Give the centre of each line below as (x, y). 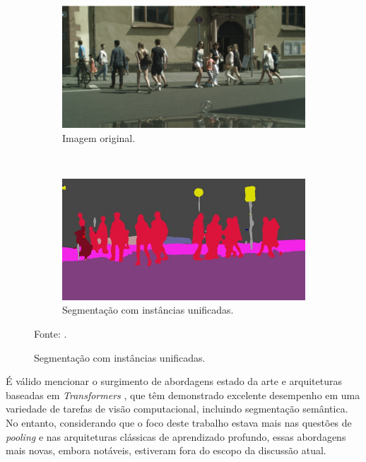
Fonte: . (51, 334)
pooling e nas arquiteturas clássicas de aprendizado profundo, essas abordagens (176, 436)
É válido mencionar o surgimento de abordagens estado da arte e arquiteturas (174, 381)
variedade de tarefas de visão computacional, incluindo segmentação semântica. (177, 409)
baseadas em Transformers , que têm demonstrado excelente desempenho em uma (183, 395)
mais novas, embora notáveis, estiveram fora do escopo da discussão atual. (166, 450)
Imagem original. (99, 137)
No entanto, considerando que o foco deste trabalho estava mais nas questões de (179, 423)
